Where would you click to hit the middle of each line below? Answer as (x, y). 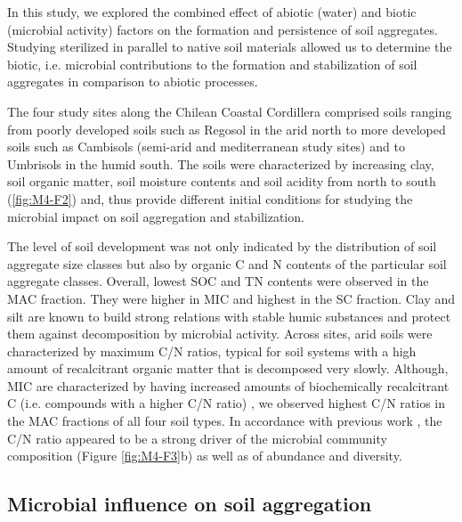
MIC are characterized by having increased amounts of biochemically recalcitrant (228, 385)
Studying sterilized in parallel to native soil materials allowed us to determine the (230, 47)
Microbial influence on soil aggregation (190, 504)
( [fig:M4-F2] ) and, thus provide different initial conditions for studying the (210, 198)
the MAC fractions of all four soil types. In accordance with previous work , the (225, 421)
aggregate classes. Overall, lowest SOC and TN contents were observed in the (218, 281)
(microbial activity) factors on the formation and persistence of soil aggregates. (223, 29)
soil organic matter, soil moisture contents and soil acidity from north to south (222, 181)
